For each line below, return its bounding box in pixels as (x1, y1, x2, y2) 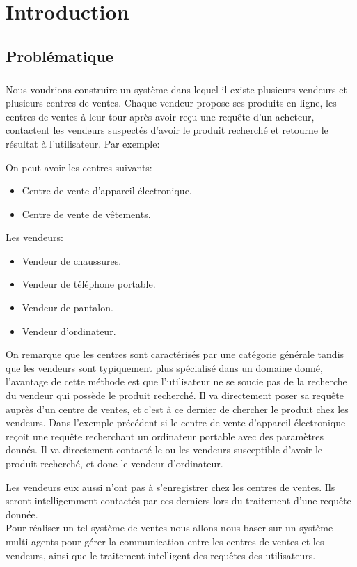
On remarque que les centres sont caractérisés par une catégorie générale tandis (6, 347, 344, 362)
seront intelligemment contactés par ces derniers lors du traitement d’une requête (6, 493, 351, 508)
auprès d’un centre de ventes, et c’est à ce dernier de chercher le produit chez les (6, 401, 349, 416)
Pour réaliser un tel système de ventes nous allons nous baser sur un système (6, 520, 333, 535)
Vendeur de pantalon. (22, 300, 113, 315)
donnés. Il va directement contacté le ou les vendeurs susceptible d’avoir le (6, 442, 323, 457)
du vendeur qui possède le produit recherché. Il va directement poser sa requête (6, 388, 344, 403)
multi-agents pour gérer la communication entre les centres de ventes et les (6, 534, 324, 548)
